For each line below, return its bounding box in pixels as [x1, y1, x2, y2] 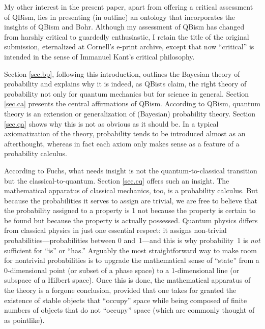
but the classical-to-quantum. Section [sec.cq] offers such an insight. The [4, 175, 229, 186]
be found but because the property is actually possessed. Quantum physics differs [4, 215, 258, 225]
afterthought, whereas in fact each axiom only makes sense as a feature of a [4, 138, 240, 148]
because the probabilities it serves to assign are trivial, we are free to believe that [4, 195, 258, 205]
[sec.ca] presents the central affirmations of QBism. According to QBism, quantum [4, 98, 260, 109]
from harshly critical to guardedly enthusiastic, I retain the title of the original [4, 31, 249, 42]
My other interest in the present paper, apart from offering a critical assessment [4, 2, 253, 12]
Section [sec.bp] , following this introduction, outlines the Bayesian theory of [4, 68, 240, 79]
